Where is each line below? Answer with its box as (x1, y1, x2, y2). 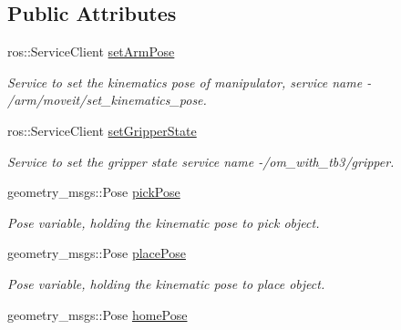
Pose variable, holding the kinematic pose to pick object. (7, 212, 320, 232)
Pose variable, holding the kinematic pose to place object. (7, 273, 325, 293)
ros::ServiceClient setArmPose (7, 42, 175, 61)
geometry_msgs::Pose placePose (7, 243, 186, 263)
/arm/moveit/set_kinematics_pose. (7, 90, 207, 109)
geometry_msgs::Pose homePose (7, 304, 188, 324)
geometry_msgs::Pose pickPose (7, 182, 180, 201)
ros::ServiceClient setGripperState (7, 120, 197, 139)
